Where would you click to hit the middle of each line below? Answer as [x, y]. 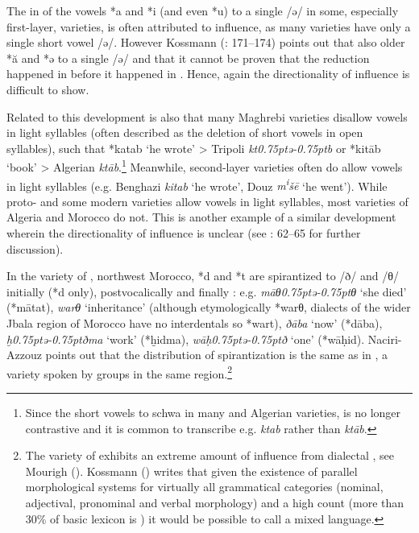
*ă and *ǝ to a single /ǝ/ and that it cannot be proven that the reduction [188, 58]
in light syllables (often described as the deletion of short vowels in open [185, 132]
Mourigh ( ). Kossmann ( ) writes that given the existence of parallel [191, 471]
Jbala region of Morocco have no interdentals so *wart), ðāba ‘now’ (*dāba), [195, 323]
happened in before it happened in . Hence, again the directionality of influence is [208, 74]
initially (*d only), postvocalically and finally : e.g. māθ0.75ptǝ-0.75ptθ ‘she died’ [207, 291]
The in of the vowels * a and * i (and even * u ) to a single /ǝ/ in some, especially [203, 10]
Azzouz [24, 355]
